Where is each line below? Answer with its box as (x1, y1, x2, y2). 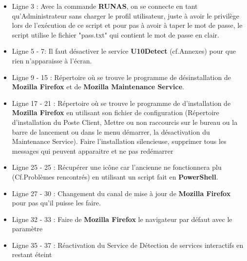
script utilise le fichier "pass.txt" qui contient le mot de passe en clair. (12, 29, 219, 40)
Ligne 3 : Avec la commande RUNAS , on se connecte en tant (12, 1, 198, 11)
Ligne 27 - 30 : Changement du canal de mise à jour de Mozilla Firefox (12, 188, 231, 198)
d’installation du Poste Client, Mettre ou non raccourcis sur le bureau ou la (12, 117, 238, 127)
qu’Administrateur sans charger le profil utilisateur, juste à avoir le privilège (12, 10, 240, 20)
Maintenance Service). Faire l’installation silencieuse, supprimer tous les (12, 136, 227, 146)
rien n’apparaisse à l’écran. (12, 55, 92, 65)
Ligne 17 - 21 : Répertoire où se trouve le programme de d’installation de (12, 98, 231, 108)
